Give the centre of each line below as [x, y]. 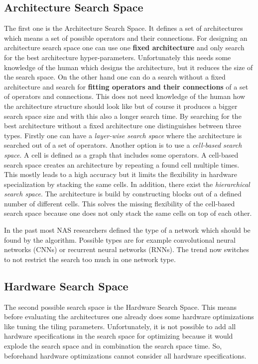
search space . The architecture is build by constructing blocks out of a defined [123, 194]
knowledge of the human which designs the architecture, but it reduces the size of [129, 67]
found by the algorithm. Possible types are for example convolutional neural [120, 239]
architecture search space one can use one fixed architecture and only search [124, 47]
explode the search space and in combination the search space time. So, [113, 346]
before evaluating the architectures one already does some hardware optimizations [129, 317]
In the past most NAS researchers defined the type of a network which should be [127, 230]
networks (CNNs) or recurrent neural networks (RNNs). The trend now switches [127, 249]
